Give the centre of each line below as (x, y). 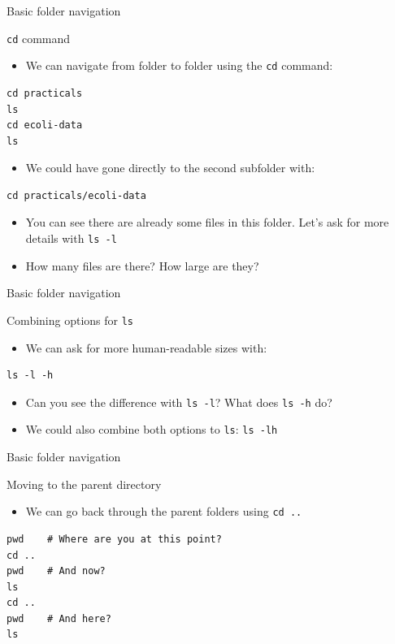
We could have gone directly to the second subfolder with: (170, 168)
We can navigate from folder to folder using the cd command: (179, 65)
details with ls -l (71, 238)
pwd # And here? (59, 618)
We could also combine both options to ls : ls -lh (152, 429)
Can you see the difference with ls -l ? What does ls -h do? (179, 402)
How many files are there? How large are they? (142, 265)
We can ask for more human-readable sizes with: (146, 347)
